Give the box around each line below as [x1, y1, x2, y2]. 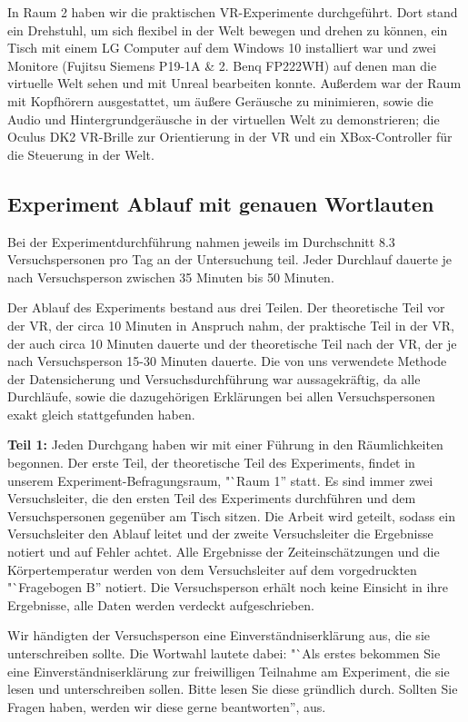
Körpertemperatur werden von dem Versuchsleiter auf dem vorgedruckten [7, 559, 417, 579]
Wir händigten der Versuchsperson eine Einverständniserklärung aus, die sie [7, 626, 430, 645]
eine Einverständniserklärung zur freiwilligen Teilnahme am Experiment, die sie [7, 661, 450, 680]
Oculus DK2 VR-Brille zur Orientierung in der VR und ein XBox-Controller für [7, 127, 453, 146]
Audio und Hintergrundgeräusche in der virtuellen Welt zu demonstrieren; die [7, 109, 440, 128]
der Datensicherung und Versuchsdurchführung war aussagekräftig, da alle [7, 369, 421, 388]
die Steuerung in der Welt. [7, 144, 154, 163]
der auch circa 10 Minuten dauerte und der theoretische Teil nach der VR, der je [7, 333, 457, 352]
